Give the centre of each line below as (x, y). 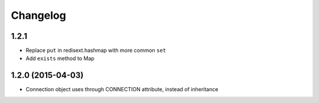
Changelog (38, 15)
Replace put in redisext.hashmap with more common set (96, 51)
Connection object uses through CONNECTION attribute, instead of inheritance (122, 89)
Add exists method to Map (60, 58)
